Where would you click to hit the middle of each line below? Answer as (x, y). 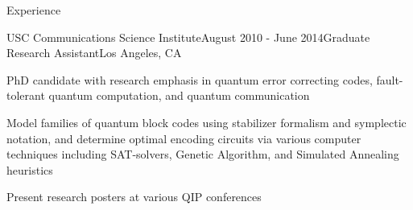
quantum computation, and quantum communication (179, 95)
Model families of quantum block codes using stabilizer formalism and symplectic (206, 122)
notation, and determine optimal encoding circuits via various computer (184, 138)
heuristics (30, 169)
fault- (390, 79)
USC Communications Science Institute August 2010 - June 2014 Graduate (188, 37)
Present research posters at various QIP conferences (134, 197)
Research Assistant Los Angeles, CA (94, 53)
